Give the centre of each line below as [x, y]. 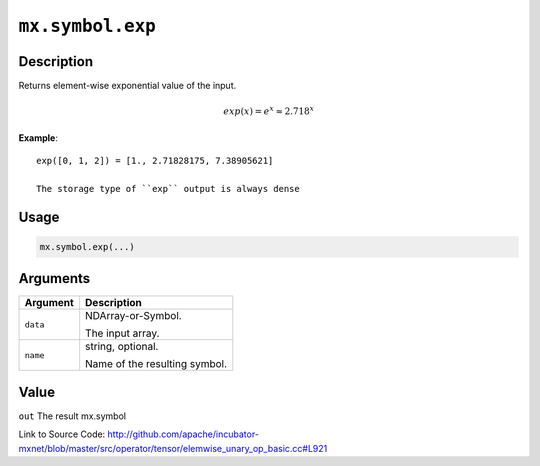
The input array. [122, 333]
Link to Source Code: [62, 434]
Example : [38, 137]
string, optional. [122, 347]
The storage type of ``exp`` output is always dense [168, 188]
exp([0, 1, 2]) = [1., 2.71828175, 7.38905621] [155, 161]
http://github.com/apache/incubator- [183, 434]
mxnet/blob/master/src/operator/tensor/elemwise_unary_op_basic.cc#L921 [173, 448]
